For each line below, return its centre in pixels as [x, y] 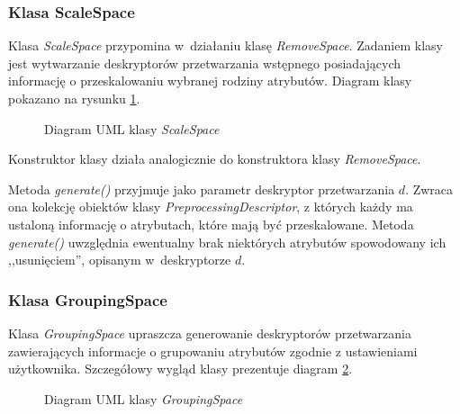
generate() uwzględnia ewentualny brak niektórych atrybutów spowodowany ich [227, 242]
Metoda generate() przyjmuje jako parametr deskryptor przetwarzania [202, 189]
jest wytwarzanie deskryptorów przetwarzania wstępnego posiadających [205, 63]
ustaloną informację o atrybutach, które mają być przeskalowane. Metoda [211, 224]
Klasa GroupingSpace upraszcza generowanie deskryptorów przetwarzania [210, 333]
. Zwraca [429, 189]
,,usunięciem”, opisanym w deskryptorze [120, 260]
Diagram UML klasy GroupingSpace [144, 398]
